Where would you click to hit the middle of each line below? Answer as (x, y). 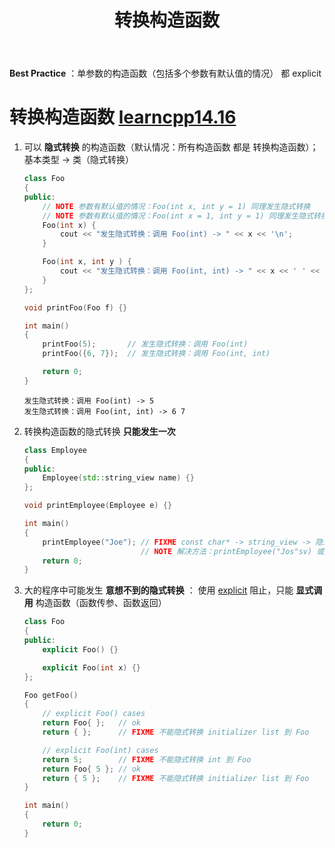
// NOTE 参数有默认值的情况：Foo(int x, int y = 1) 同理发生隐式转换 (176, 206)
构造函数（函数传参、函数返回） (101, 603)
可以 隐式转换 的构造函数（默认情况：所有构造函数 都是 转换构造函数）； (171, 147)
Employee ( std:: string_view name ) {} (118, 478)
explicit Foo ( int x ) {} (92, 667)
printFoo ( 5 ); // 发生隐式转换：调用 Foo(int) (145, 344)
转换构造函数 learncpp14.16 (123, 117)
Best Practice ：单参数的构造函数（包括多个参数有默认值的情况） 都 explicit (165, 73)
